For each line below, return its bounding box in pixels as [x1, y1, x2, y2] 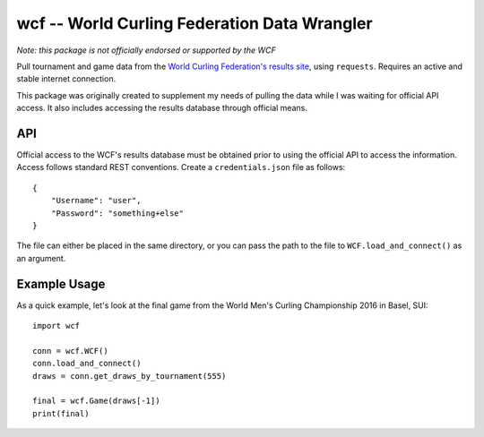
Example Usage [16, 276, 106, 291]
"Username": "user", [50, 195, 142, 206]
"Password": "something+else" [50, 208, 184, 218]
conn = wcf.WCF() [32, 346, 108, 356]
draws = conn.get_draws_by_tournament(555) [32, 371, 227, 381]
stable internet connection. [16, 73, 117, 84]
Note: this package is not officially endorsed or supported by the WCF [16, 45, 277, 56]
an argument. [16, 253, 66, 263]
